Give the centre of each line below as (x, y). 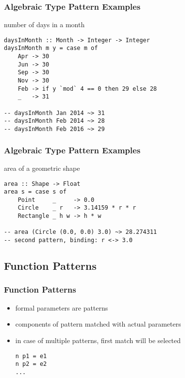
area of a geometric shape (42, 168)
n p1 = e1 (31, 356)
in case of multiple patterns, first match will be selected (98, 340)
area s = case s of (35, 192)
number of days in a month (44, 25)
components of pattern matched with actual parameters (98, 324)
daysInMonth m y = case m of (51, 48)
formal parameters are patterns (62, 307)
